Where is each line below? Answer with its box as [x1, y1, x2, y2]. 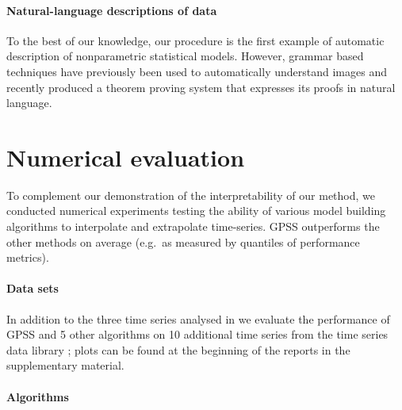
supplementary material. [6, 357, 124, 374]
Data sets [6, 280, 59, 297]
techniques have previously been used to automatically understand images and [6, 63, 387, 79]
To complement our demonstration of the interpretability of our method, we [6, 186, 376, 203]
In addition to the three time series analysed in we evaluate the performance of [6, 310, 390, 327]
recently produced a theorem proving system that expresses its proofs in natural [6, 79, 396, 95]
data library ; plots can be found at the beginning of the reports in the [6, 341, 350, 358]
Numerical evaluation [6, 140, 245, 173]
